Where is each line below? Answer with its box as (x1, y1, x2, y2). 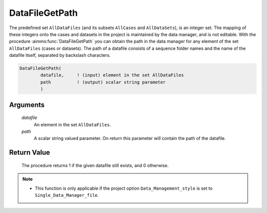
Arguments (9, 100, 45, 109)
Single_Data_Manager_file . (35, 192, 99, 198)
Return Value (9, 148, 50, 157)
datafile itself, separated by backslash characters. (9, 52, 111, 58)
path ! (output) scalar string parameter (40, 79, 166, 85)
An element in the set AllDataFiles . (34, 122, 111, 128)
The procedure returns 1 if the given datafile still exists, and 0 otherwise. (21, 162, 169, 168)
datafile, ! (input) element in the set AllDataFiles (40, 72, 184, 78)
